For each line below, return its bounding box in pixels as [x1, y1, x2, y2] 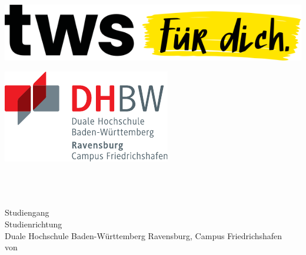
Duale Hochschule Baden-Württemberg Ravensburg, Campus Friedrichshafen [5, 229, 282, 241]
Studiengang [5, 206, 49, 219]
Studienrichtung [5, 218, 62, 230]
